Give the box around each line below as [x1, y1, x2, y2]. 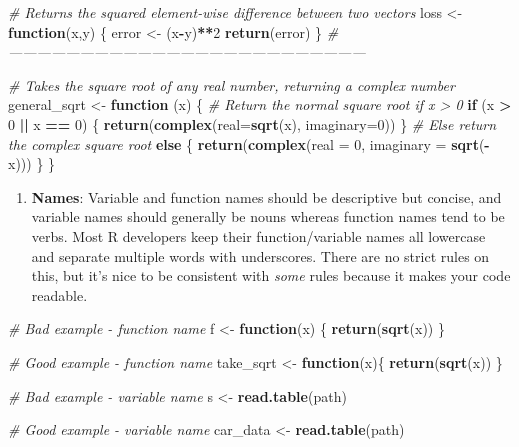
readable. [31, 284, 88, 305]
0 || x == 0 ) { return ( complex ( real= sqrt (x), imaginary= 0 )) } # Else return [8, 113, 497, 134]
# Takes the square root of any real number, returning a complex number [8, 74, 455, 95]
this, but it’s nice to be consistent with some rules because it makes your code [31, 265, 511, 286]
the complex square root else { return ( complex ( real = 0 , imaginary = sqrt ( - [8, 133, 490, 154]
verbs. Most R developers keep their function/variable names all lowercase [31, 225, 486, 246]
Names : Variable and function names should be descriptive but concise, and [31, 186, 502, 207]
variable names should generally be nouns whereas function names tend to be [31, 206, 505, 227]
